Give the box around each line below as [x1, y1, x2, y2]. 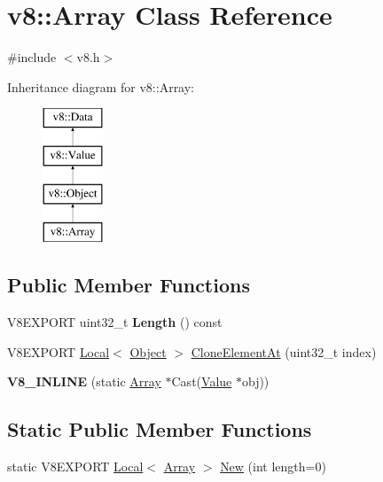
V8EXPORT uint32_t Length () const [7, 313, 223, 331]
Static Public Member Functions [7, 416, 312, 443]
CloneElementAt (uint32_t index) [191, 342, 377, 361]
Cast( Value [171, 372, 232, 391]
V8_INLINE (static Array [7, 372, 161, 391]
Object [129, 342, 167, 361]
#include [7, 48, 57, 66]
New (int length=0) [220, 457, 326, 476]
